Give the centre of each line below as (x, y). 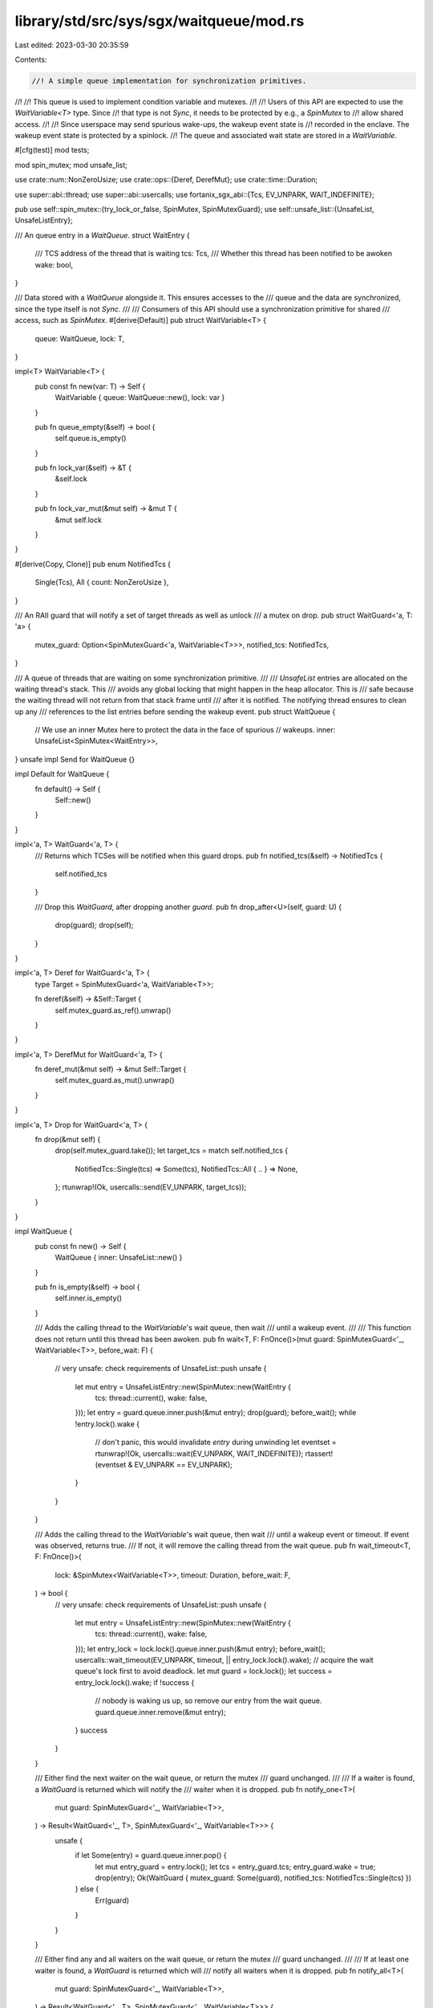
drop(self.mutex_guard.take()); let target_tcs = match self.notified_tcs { (172, 1151)
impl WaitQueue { (43, 1231)
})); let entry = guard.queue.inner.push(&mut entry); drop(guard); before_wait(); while (216, 1413)
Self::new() (73, 800)
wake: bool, (54, 264)
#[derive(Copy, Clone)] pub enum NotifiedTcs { (93, 564)
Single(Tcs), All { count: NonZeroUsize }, (102, 582)
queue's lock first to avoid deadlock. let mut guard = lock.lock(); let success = (204, 1671)
